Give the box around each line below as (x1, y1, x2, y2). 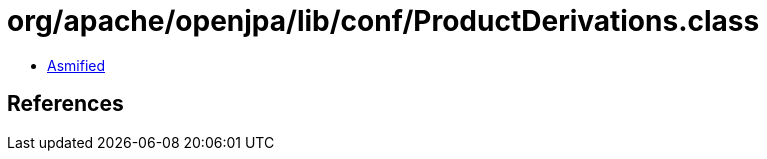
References (7, 91, 124, 117)
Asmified (47, 56, 106, 74)
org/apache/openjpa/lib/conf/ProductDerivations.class (7, 4, 760, 38)
